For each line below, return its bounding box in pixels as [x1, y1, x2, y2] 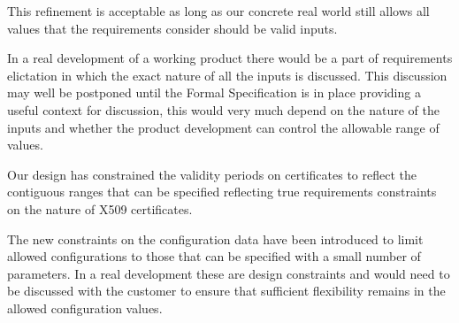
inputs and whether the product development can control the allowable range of [7, 118, 440, 136]
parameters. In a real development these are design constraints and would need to [7, 264, 450, 282]
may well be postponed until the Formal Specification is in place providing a [7, 83, 421, 102]
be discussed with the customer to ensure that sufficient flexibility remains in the [7, 281, 446, 300]
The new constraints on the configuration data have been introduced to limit [7, 229, 424, 248]
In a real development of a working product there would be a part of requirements [7, 49, 453, 67]
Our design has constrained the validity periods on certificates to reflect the [7, 165, 417, 183]
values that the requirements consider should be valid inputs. [7, 19, 338, 37]
